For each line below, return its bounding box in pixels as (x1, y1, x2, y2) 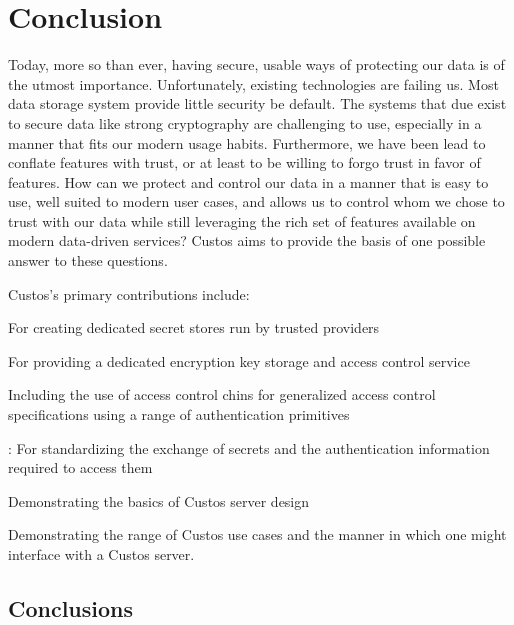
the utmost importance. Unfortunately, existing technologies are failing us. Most (8, 73, 499, 94)
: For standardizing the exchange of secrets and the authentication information (8, 437, 490, 458)
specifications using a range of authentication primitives (8, 404, 350, 425)
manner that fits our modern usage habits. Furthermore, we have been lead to (8, 132, 486, 153)
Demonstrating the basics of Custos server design (8, 490, 310, 511)
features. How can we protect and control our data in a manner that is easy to (8, 171, 489, 192)
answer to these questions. (8, 250, 168, 271)
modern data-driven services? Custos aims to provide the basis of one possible (8, 230, 486, 251)
